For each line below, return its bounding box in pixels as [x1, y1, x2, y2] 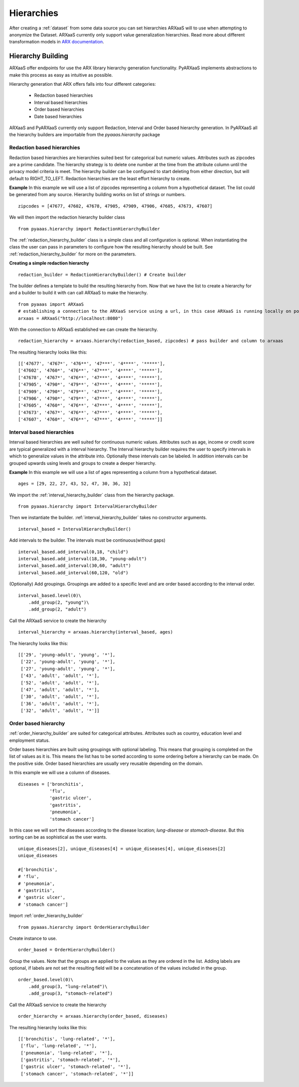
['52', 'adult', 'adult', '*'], [20, 680, 100, 685]
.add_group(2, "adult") [28, 607, 87, 612]
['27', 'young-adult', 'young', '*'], [20, 666, 116, 671]
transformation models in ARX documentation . [9, 39, 104, 45]
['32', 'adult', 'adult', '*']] [20, 708, 100, 713]
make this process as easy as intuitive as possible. [9, 72, 113, 78]
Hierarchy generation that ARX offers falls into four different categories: [9, 81, 156, 87]
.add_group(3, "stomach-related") [28, 991, 113, 996]
